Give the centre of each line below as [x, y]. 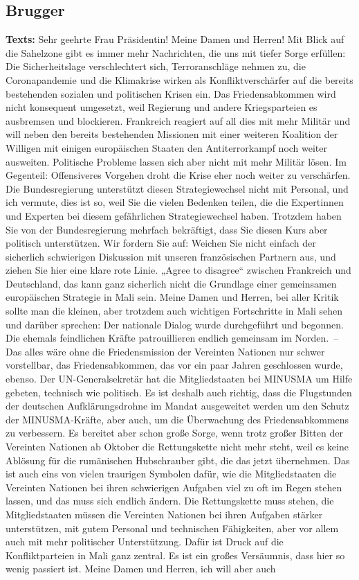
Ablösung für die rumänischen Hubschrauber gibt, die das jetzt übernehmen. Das [178, 460]
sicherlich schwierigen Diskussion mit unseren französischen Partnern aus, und [171, 256]
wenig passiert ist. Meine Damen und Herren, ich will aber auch [141, 569]
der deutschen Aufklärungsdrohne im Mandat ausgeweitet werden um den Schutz [177, 406]
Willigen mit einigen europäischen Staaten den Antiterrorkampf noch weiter [167, 147]
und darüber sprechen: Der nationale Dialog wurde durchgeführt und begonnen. [175, 324]
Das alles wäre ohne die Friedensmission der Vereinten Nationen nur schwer [165, 351]
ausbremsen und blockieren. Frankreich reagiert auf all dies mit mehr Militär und [178, 120]
